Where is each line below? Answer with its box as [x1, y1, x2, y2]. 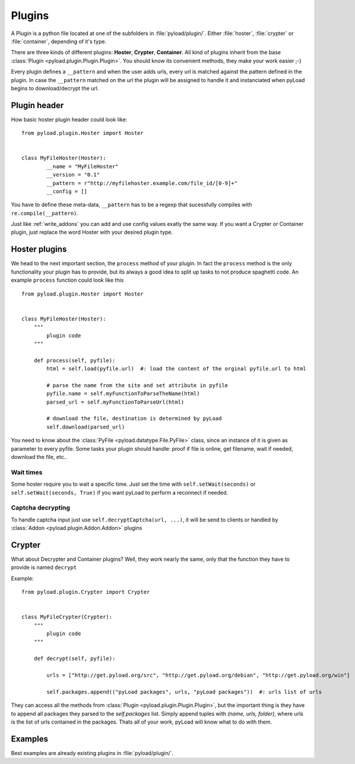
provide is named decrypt [11, 564, 77, 571]
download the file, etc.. [11, 453, 68, 460]
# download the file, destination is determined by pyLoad [46, 415, 222, 422]
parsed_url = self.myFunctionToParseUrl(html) [46, 398, 185, 405]
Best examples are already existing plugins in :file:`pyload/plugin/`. [11, 749, 174, 756]
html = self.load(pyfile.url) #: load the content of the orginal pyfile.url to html [46, 366, 307, 372]
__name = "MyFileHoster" [46, 163, 119, 169]
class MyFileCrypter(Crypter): [21, 614, 113, 621]
